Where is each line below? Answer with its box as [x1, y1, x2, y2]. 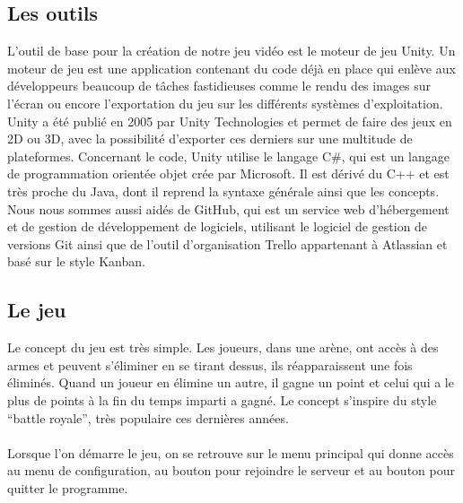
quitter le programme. [7, 478, 128, 497]
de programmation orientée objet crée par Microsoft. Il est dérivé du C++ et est [7, 164, 450, 183]
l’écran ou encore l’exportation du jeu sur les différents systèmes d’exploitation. [7, 93, 443, 112]
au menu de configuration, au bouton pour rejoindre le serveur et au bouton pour [7, 461, 455, 480]
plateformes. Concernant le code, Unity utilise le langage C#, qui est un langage [7, 146, 450, 165]
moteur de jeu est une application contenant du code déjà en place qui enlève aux [7, 58, 456, 77]
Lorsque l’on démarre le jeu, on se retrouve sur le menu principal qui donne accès [7, 443, 454, 462]
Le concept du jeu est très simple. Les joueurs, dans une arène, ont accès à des [7, 338, 439, 357]
